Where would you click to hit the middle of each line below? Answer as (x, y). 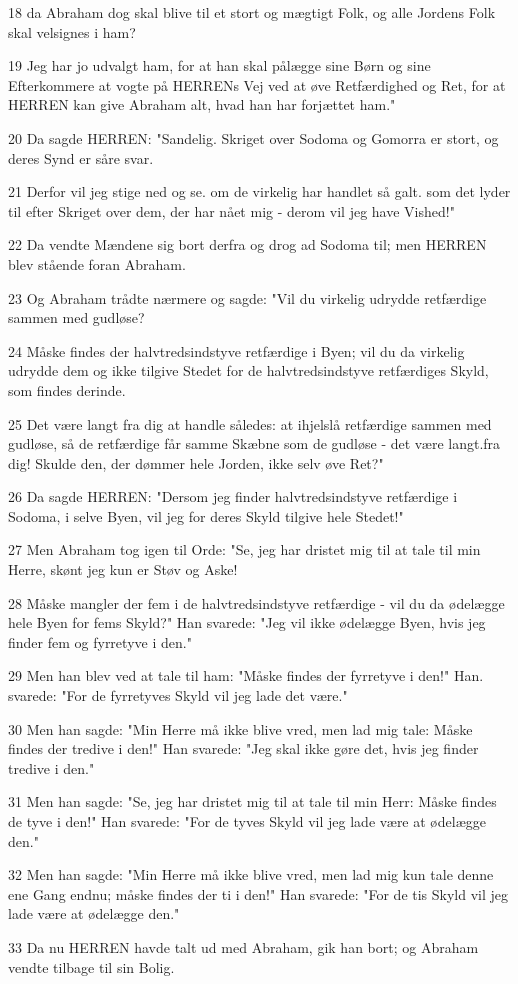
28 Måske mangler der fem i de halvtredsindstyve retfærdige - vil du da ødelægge (256, 602)
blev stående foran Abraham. (97, 263)
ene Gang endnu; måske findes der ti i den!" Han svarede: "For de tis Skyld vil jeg (258, 893)
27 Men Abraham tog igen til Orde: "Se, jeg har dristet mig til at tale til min (244, 549)
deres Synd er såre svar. (81, 157)
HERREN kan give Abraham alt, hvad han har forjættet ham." (202, 104)
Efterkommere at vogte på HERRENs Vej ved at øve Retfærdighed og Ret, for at (257, 84)
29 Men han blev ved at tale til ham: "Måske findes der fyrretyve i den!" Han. (246, 675)
